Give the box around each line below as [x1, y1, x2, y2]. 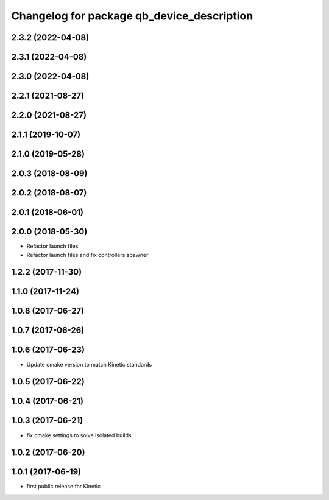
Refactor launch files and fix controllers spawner [26, 251, 149, 258]
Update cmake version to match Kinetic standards [26, 361, 152, 368]
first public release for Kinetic [26, 483, 101, 490]
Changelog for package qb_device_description [11, 9, 253, 23]
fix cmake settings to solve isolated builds [26, 431, 132, 438]
